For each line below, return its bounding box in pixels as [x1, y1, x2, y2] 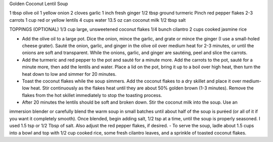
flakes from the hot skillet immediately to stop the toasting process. [22, 92, 162, 98]
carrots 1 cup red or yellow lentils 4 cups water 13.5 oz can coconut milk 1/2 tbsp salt [9, 17, 186, 23]
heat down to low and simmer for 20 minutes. [22, 71, 117, 77]
